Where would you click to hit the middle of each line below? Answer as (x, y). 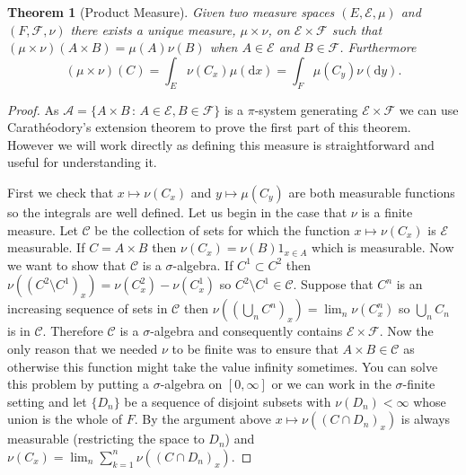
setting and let (47, 401)
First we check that (61, 192)
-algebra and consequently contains (246, 331)
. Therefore (73, 331)
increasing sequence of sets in (88, 308)
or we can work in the (331, 384)
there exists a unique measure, (153, 29)
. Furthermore (378, 47)
